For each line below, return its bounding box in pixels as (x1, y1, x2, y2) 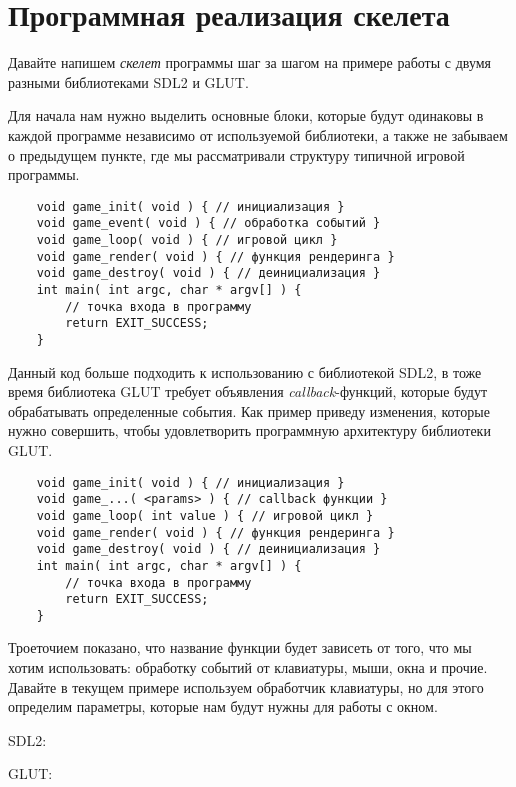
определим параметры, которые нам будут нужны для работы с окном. (8, 696, 438, 717)
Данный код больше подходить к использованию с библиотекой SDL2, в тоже (8, 361, 482, 382)
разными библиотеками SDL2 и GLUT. (8, 71, 249, 92)
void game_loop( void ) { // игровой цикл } (36, 233, 338, 247)
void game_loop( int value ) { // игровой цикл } (36, 508, 374, 523)
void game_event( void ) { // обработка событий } (36, 216, 381, 231)
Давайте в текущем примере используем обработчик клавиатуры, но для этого (8, 676, 484, 697)
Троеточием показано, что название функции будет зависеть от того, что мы (8, 637, 472, 658)
